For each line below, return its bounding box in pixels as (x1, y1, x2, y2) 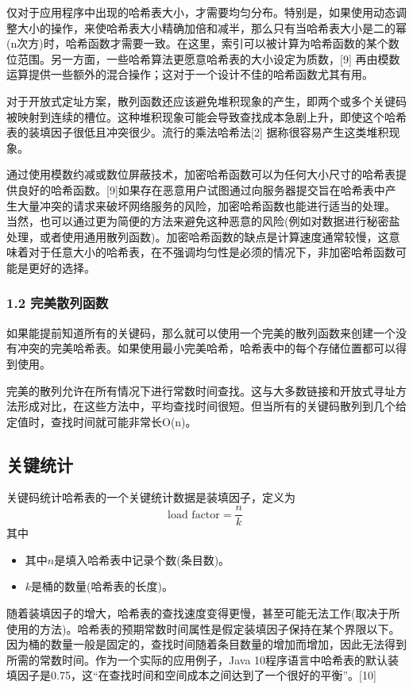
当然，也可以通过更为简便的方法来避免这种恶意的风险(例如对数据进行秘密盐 (6, 213, 400, 229)
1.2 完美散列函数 (6, 293, 109, 313)
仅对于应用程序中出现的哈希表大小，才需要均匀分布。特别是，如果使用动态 (6, 4, 396, 20)
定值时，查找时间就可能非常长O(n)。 (6, 413, 197, 429)
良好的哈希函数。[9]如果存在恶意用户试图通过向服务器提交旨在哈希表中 (17, 181, 385, 198)
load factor (168, 509, 220, 521)
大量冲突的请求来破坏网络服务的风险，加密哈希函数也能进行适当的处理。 (17, 197, 396, 214)
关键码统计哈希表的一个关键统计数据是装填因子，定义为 (6, 489, 295, 506)
